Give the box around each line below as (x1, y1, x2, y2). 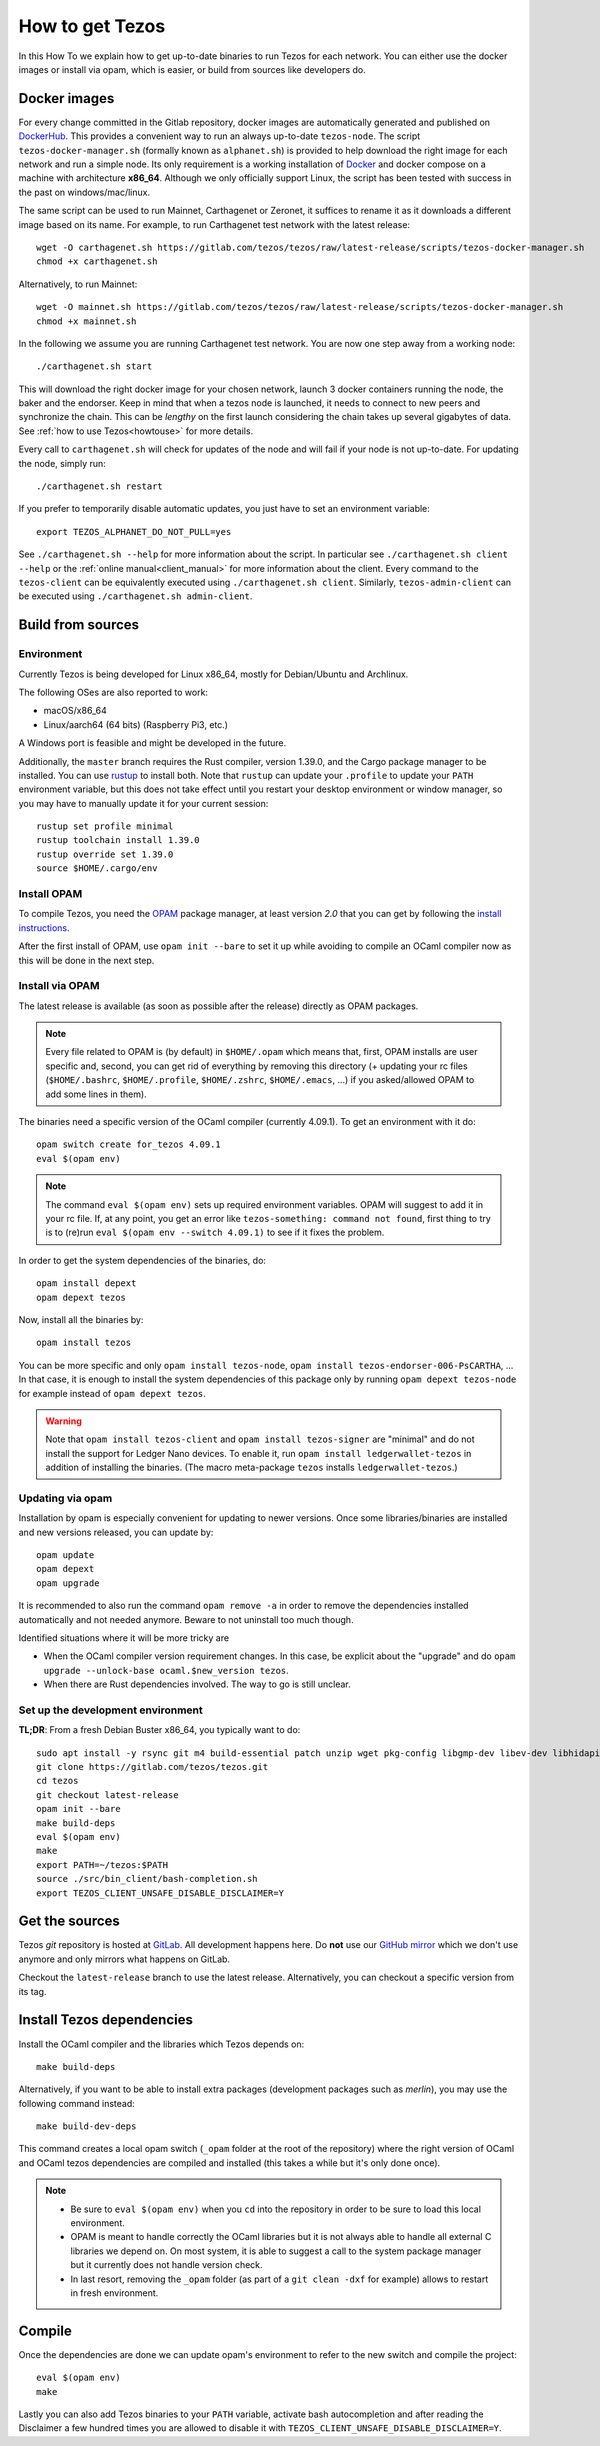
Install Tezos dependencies (18, 2011, 194, 2029)
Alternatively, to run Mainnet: (18, 278, 138, 290)
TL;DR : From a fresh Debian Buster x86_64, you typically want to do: (18, 1724, 301, 1736)
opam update (36, 1549, 95, 1560)
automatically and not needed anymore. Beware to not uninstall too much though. (18, 1613, 354, 1625)
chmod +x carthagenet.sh (36, 256, 158, 267)
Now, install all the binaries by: (18, 1313, 144, 1325)
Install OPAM (18, 887, 83, 900)
